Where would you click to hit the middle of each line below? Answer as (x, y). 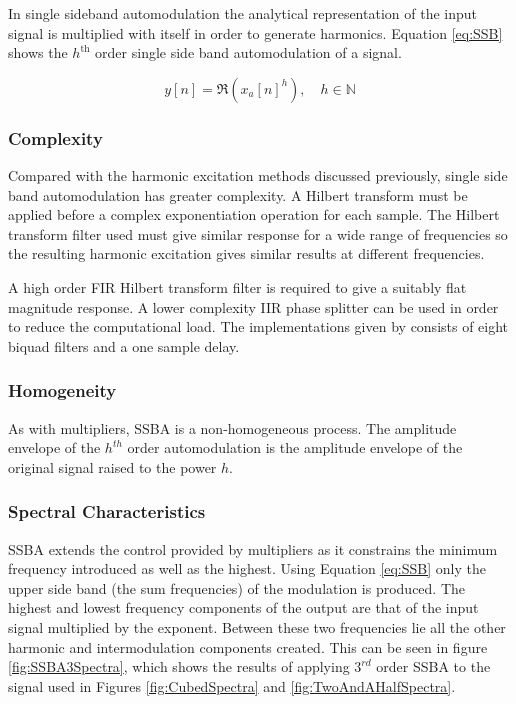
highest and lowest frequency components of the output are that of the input (243, 607)
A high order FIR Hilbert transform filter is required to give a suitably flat (237, 286)
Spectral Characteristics (107, 511)
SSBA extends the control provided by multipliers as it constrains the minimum (253, 548)
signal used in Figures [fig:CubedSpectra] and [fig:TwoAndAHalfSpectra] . (232, 685)
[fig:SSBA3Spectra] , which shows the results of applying (179, 666)
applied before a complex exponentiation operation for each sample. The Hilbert (254, 214)
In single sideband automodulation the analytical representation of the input (242, 13)
